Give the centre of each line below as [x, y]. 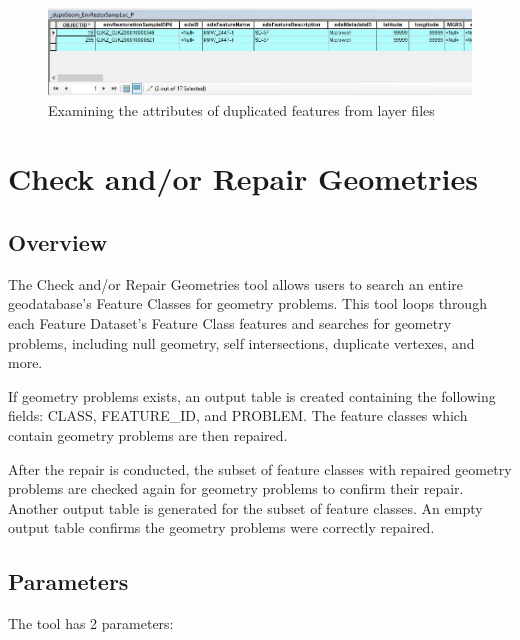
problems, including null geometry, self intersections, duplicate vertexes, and [241, 342]
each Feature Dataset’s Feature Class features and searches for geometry [230, 323]
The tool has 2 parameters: [91, 623]
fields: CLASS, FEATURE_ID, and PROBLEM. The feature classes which [238, 415]
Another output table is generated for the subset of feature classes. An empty [245, 507]
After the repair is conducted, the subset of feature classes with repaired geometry [260, 468]
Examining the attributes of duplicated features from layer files [241, 109]
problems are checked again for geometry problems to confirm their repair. [236, 488]
